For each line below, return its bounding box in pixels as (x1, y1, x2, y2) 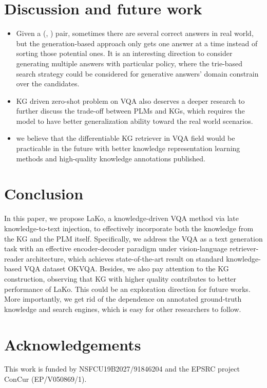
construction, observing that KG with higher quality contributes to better (4, 273, 237, 284)
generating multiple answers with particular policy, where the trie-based (16, 58, 243, 68)
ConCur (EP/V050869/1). (4, 374, 87, 384)
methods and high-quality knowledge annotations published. (16, 153, 205, 163)
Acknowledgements (4, 334, 141, 355)
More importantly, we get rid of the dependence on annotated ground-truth (4, 293, 242, 304)
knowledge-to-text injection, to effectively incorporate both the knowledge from (4, 223, 254, 233)
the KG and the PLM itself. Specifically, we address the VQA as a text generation (4, 233, 263, 244)
